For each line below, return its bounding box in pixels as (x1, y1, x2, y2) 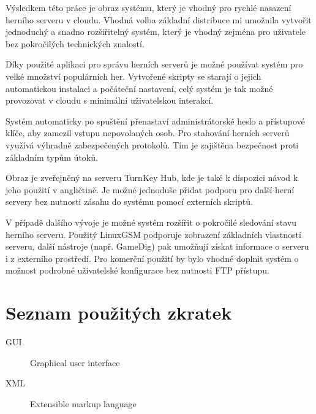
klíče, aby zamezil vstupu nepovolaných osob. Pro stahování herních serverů (6, 126, 290, 139)
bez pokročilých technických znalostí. (6, 37, 145, 50)
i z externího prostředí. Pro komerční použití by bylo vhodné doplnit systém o (6, 251, 299, 264)
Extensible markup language (30, 397, 137, 410)
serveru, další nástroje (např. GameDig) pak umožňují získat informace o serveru (6, 240, 309, 253)
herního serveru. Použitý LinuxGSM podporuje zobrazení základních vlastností (6, 228, 301, 240)
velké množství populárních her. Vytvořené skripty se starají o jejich (6, 69, 261, 82)
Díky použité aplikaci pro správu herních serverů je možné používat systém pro (6, 58, 303, 71)
